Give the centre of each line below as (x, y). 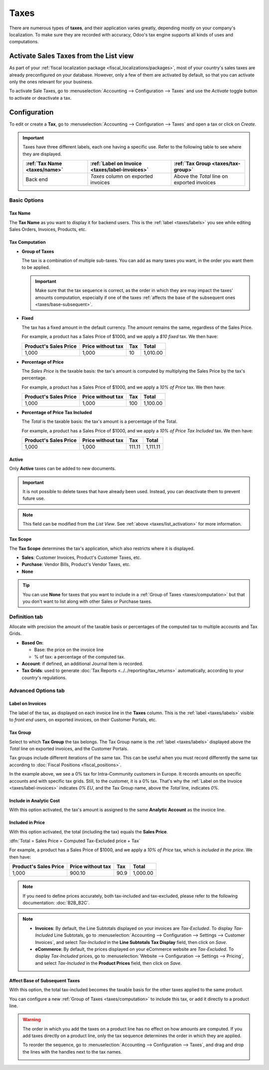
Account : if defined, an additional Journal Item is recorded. (82, 664)
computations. (24, 42)
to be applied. (36, 267)
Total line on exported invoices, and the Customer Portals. (69, 748)
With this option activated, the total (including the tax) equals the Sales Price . (89, 831)
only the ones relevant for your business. (51, 82)
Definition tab (26, 617)
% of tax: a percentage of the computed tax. (80, 657)
